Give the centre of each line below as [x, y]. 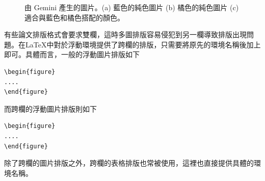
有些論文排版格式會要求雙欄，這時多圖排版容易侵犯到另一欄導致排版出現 [125, 34]
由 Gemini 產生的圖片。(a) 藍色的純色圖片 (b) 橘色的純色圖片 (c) [132, 7]
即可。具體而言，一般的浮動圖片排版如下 [72, 54]
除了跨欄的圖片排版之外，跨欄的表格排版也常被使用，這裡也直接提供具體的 [129, 163]
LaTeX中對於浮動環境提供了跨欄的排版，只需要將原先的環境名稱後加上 [143, 44]
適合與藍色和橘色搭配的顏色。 [74, 17]
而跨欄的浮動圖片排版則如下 [50, 108]
